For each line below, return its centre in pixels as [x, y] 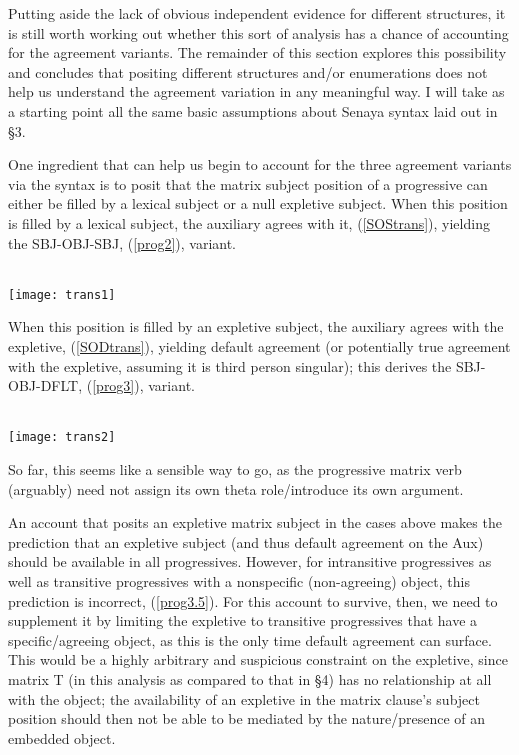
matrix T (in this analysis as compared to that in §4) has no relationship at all [250, 678]
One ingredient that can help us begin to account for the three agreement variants [260, 164]
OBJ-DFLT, [45, 385]
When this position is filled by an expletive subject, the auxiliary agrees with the [256, 326]
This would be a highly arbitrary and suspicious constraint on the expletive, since [258, 659]
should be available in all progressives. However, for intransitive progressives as [250, 561]
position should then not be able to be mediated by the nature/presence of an [247, 718]
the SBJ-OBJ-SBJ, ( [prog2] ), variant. [122, 242]
